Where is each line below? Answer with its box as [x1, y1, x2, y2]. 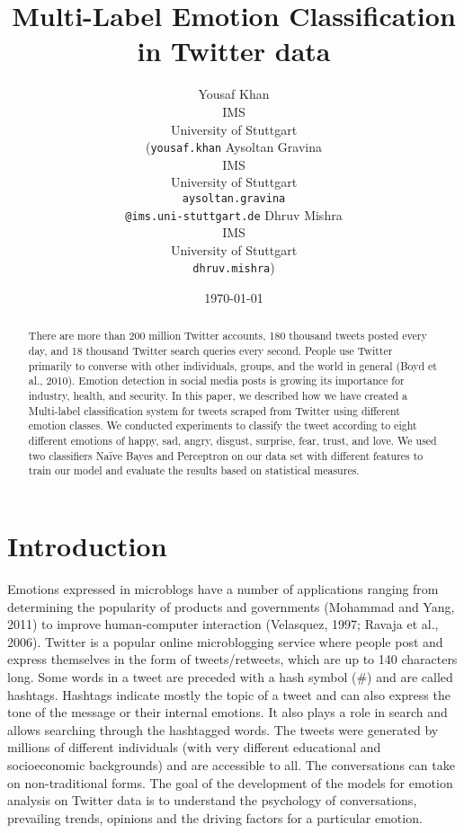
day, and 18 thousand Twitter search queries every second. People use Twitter [28, 343, 393, 359]
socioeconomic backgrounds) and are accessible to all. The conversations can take [7, 755, 455, 774]
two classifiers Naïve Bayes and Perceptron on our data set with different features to [28, 448, 424, 463]
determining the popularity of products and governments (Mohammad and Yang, [7, 597, 455, 616]
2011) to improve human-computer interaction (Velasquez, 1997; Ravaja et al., [7, 615, 439, 634]
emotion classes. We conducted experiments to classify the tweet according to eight [28, 418, 417, 433]
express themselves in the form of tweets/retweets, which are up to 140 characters [7, 650, 458, 669]
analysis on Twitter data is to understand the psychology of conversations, [7, 791, 417, 810]
